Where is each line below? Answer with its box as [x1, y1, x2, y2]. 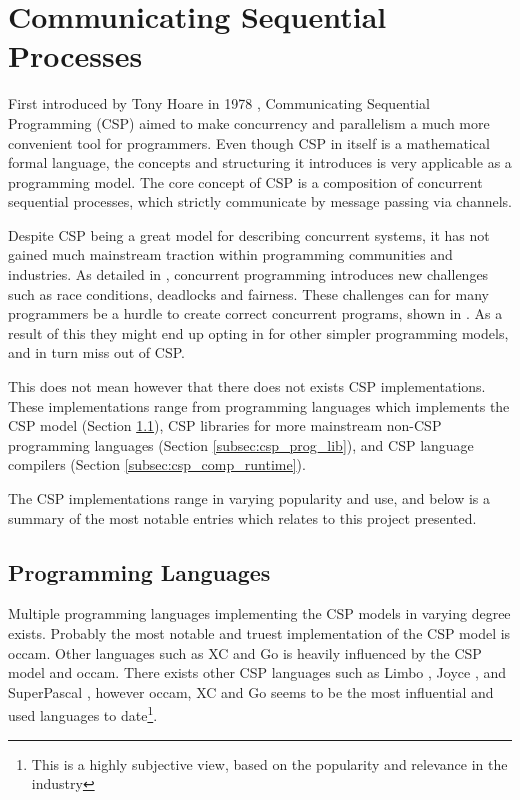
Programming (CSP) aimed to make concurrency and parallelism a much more [8, 112, 490, 133]
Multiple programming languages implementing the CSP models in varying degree [8, 603, 511, 624]
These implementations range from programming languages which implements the [8, 395, 510, 416]
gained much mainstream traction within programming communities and [8, 244, 453, 265]
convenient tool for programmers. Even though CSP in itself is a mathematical [8, 132, 490, 153]
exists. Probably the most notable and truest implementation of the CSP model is [8, 622, 511, 643]
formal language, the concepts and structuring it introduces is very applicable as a [8, 152, 512, 173]
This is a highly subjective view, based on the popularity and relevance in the [31, 753, 508, 774]
